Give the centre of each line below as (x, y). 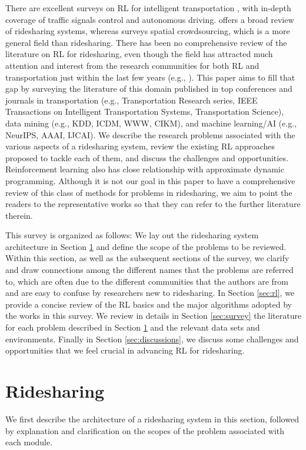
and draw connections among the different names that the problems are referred (149, 270)
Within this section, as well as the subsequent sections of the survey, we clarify (147, 258)
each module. (29, 442)
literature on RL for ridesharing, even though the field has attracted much (139, 54)
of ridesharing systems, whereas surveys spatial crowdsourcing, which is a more (148, 31)
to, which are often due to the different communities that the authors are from (147, 281)
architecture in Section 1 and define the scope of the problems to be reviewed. (146, 246)
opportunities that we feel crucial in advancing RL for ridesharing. (125, 350)
